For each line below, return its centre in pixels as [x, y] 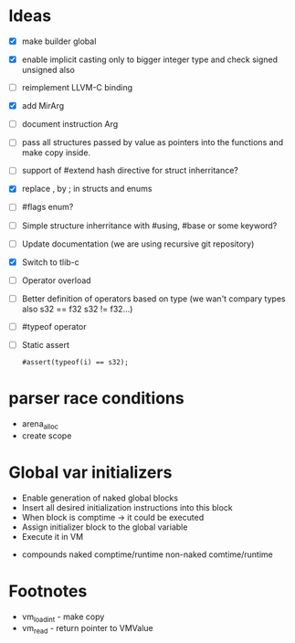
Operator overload [57, 280]
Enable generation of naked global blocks [100, 498]
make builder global [59, 41]
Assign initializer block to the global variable [105, 527]
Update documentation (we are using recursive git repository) [138, 244]
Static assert [46, 344]
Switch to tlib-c [50, 262]
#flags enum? [47, 207]
